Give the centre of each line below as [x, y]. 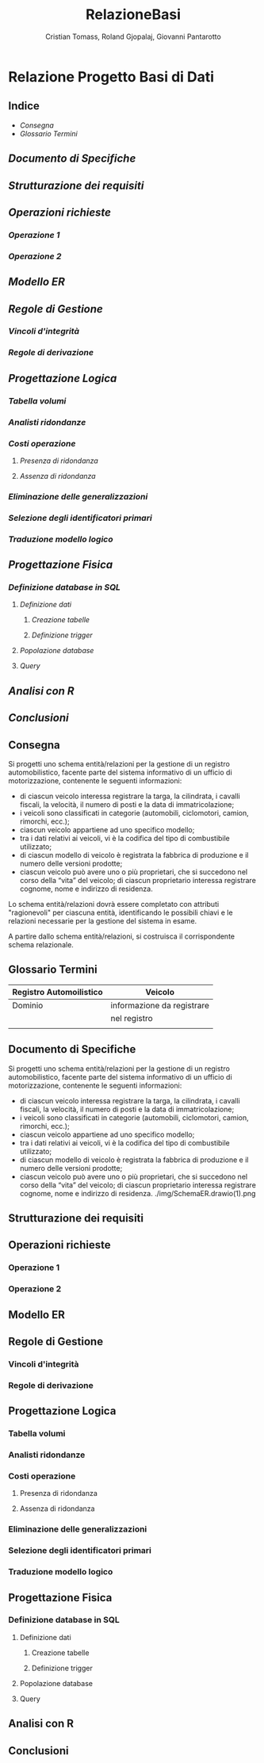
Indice [24, 106]
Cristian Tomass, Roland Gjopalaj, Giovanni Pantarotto [133, 36]
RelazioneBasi [133, 15]
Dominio [28, 1005]
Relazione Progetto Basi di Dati [111, 76]
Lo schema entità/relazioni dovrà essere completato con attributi [114, 904]
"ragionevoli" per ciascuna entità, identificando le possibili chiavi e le [121, 912]
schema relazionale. [41, 944]
